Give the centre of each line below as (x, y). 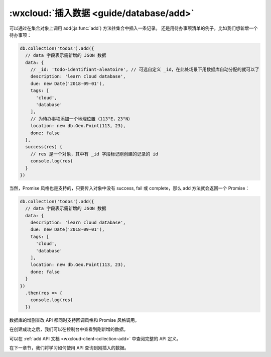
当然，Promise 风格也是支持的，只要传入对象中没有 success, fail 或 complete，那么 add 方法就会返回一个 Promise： (129, 188)
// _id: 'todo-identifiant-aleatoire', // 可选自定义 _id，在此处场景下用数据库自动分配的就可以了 (145, 70)
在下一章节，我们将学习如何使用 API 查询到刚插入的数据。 (69, 347)
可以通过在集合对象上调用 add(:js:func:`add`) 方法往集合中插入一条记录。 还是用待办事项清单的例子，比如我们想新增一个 (133, 28)
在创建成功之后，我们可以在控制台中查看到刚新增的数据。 (69, 329)
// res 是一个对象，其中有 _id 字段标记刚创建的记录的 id (94, 154)
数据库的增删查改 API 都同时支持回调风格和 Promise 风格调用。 (74, 320)
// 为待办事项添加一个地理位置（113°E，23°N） (82, 119)
